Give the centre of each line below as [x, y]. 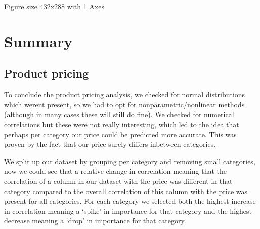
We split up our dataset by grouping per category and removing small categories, [130, 161]
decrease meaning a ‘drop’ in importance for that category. [95, 221]
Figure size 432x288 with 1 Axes [54, 6]
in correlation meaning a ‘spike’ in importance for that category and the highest [128, 211]
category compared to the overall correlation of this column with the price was [126, 191]
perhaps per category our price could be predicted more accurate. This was [120, 134]
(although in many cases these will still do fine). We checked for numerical [119, 114]
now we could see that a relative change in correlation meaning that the [115, 171]
